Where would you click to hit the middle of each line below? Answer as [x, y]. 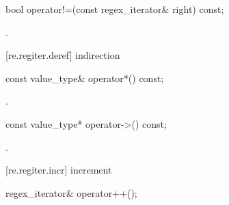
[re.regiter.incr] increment [59, 170]
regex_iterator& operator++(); [71, 192]
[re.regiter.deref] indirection [63, 55]
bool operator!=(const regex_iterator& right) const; [115, 9]
